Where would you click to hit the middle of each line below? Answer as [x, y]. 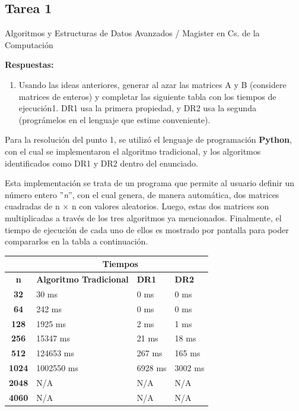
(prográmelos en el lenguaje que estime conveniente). [114, 119]
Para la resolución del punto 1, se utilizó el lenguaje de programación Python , [148, 139]
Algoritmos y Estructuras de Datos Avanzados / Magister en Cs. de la [132, 33]
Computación [29, 44]
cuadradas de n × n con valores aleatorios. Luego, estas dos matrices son [137, 206]
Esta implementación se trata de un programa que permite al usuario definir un [149, 183]
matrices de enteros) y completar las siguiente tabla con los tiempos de [147, 96]
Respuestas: [29, 65]
